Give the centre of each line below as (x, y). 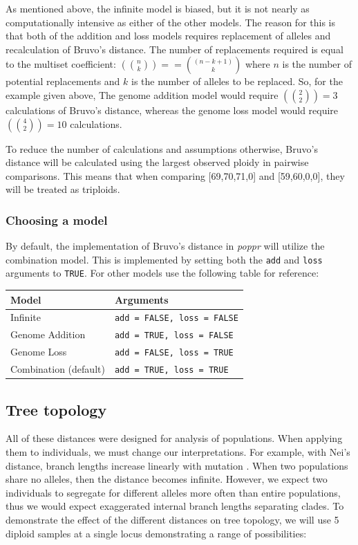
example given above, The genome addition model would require (142, 94)
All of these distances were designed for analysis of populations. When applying (174, 438)
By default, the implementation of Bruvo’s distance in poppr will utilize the (165, 246)
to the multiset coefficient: (61, 64)
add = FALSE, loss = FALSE (176, 318)
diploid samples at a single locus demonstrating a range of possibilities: (156, 533)
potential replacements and (63, 81)
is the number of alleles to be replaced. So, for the (237, 81)
